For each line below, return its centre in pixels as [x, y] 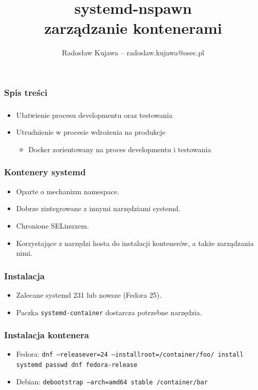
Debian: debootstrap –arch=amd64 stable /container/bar [112, 381]
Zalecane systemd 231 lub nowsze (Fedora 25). [89, 294]
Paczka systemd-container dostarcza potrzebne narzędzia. [109, 312]
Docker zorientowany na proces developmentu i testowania [120, 149]
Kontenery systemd [45, 172]
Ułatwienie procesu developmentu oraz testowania [94, 115]
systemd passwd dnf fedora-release [77, 365]
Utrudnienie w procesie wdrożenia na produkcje [91, 132]
